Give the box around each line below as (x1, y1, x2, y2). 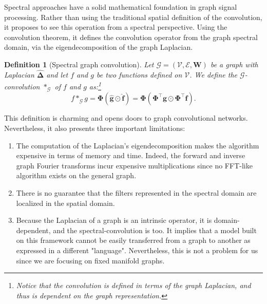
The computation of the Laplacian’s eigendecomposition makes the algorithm (16, 140, 259, 150)
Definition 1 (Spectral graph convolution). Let (4, 59, 154, 69)
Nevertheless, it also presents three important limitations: (4, 123, 185, 134)
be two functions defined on (96, 69, 182, 80)
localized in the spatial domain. (16, 197, 115, 208)
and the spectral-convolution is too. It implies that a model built (53, 224, 257, 235)
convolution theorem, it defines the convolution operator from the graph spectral (4, 31, 258, 42)
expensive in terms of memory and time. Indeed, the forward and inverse (16, 150, 245, 161)
